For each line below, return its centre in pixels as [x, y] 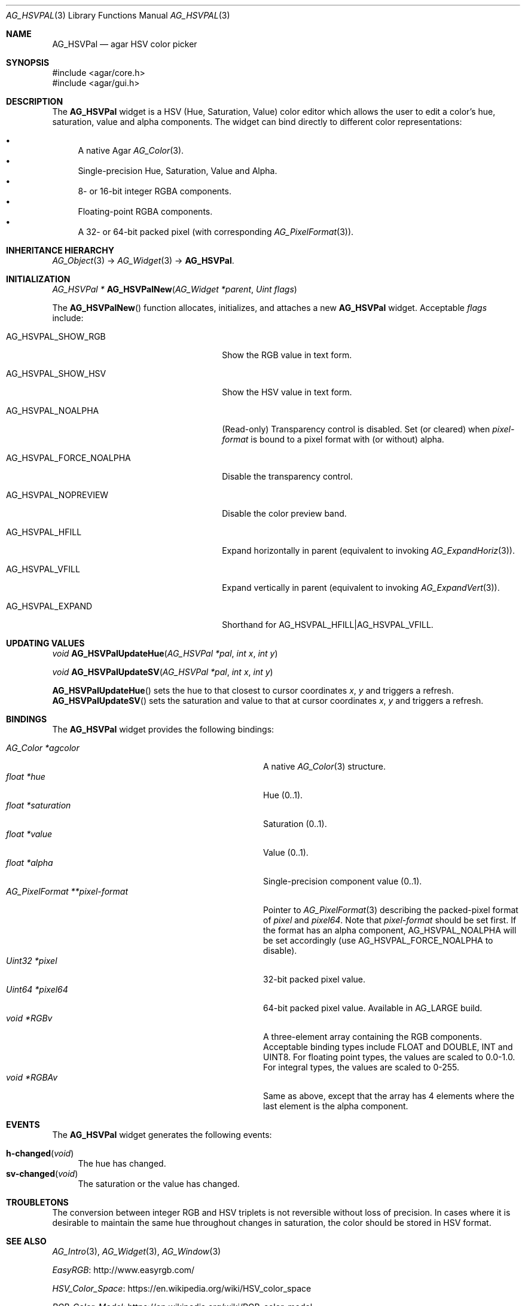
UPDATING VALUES [45, 643]
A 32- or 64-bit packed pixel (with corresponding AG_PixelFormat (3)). [216, 232]
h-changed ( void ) [40, 1153]
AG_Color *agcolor [43, 748]
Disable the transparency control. [287, 476]
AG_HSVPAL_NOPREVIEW [57, 495]
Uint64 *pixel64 [37, 989]
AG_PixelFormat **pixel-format [67, 891]
